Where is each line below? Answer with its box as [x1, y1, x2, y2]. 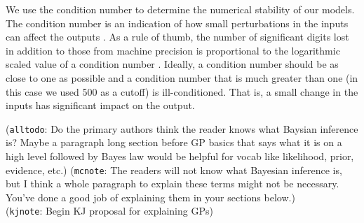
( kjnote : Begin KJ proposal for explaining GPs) [6, 203, 213, 218]
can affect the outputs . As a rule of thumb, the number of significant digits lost [6, 29, 349, 44]
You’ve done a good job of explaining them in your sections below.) [6, 189, 295, 204]
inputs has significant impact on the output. [6, 98, 195, 113]
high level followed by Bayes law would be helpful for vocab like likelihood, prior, [6, 149, 354, 163]
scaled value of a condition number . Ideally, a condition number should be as [6, 57, 339, 71]
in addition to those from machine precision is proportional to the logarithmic [6, 43, 340, 57]
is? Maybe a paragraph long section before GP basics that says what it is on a [6, 135, 342, 150]
